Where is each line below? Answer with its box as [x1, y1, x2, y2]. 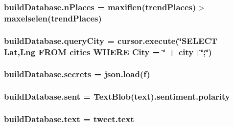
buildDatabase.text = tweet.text [4, 113, 134, 125]
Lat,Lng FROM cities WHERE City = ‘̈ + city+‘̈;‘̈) [4, 45, 212, 58]
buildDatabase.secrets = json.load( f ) [4, 68, 150, 80]
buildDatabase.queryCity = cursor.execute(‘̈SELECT [4, 34, 218, 46]
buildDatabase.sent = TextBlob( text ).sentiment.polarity [4, 90, 230, 103]
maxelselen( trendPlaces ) [4, 12, 102, 24]
